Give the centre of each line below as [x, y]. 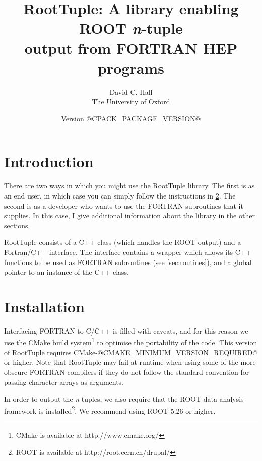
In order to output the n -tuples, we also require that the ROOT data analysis [124, 399]
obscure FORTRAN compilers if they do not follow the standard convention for [127, 372]
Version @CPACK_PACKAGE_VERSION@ [131, 118]
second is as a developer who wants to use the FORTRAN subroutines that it [124, 205]
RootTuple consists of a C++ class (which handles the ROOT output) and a [123, 242]
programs [131, 67]
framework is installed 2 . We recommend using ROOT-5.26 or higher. [110, 410]
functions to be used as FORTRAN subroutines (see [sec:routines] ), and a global [128, 262]
